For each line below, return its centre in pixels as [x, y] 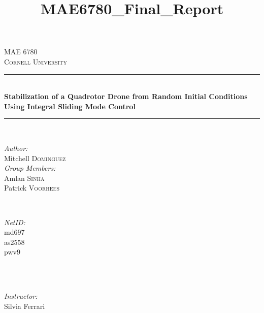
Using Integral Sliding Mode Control [70, 106]
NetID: [15, 222]
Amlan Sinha [24, 178]
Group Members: [30, 168]
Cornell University [36, 61]
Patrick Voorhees [32, 188]
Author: [16, 148]
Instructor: [21, 296]
